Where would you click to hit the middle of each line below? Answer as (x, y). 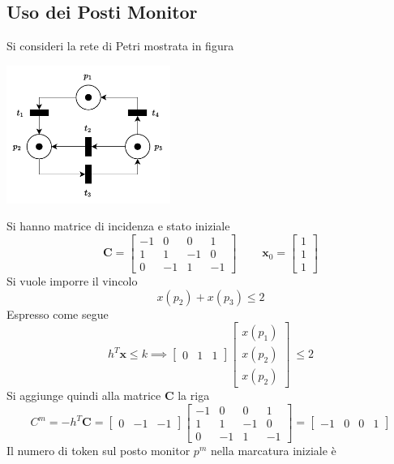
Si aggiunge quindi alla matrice (84, 395)
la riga (194, 395)
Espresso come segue (58, 314)
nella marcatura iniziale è (273, 450)
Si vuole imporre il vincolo (72, 280)
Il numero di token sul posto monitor (98, 450)
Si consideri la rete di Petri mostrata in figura (120, 46)
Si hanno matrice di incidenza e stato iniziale (118, 226)
